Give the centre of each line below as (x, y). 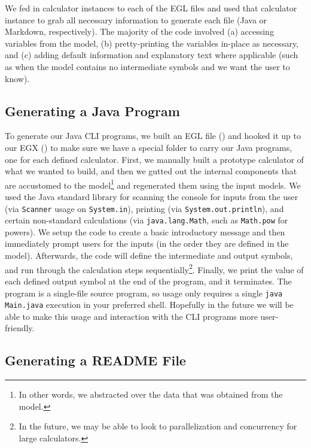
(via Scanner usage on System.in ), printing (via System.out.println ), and (144, 208)
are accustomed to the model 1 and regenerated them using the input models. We (153, 184)
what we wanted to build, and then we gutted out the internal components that (151, 171)
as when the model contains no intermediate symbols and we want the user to (147, 66)
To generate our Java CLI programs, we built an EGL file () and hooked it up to (153, 136)
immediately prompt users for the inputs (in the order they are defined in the (147, 243)
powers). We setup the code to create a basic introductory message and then (145, 231)
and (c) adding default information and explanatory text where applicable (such (152, 55)
